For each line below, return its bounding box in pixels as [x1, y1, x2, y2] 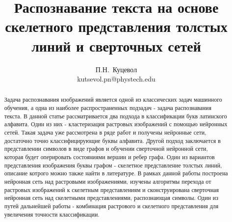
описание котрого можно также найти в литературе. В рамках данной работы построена [4, 169, 228, 177]
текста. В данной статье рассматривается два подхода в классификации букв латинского [4, 111, 227, 120]
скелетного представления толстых [5, 16, 228, 36]
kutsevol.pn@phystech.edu [77, 74, 155, 84]
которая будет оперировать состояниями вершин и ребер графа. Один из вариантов [4, 153, 215, 161]
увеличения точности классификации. [4, 210, 100, 218]
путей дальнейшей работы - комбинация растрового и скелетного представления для [4, 202, 219, 210]
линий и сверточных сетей [31, 35, 201, 55]
